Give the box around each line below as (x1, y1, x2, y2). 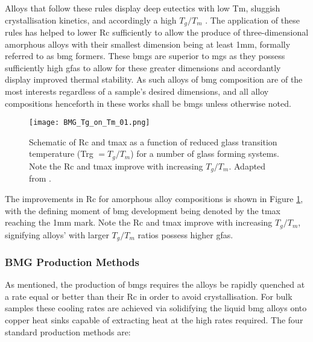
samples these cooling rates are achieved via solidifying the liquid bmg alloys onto (5, 302, 307, 314)
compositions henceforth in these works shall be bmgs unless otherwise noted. (5, 97, 291, 109)
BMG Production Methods (5, 254, 139, 269)
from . (29, 172, 52, 185)
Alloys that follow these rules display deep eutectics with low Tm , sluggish (5, 2, 280, 14)
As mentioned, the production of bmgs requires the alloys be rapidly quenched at (5, 278, 305, 291)
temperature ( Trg (29, 147, 93, 160)
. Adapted (229, 159, 266, 172)
